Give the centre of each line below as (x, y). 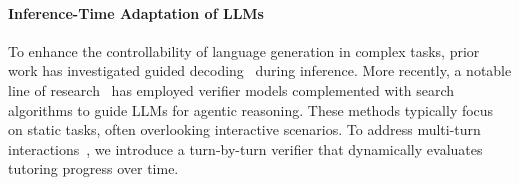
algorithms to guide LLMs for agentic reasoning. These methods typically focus (251, 109)
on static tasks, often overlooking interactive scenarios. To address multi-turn (244, 129)
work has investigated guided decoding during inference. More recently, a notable (260, 70)
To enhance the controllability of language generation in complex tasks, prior (244, 50)
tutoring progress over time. (93, 168)
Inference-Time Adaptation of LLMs (136, 12)
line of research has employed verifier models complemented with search (231, 89)
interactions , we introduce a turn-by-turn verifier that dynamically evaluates (245, 148)
